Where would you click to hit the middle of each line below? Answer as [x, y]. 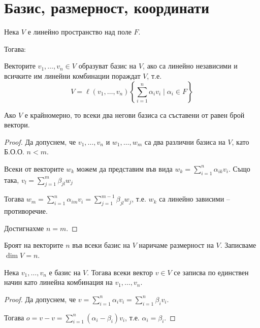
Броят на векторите [34, 245]
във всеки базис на [101, 245]
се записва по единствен [211, 272]
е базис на [65, 272]
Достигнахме [24, 228]
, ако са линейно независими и [190, 66]
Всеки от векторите [34, 168]
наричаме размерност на [176, 245]
